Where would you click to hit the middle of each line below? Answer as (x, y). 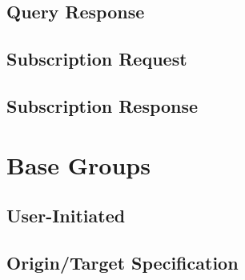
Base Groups (78, 164)
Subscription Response (102, 105)
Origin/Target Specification (122, 262)
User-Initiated (66, 216)
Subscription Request (97, 59)
